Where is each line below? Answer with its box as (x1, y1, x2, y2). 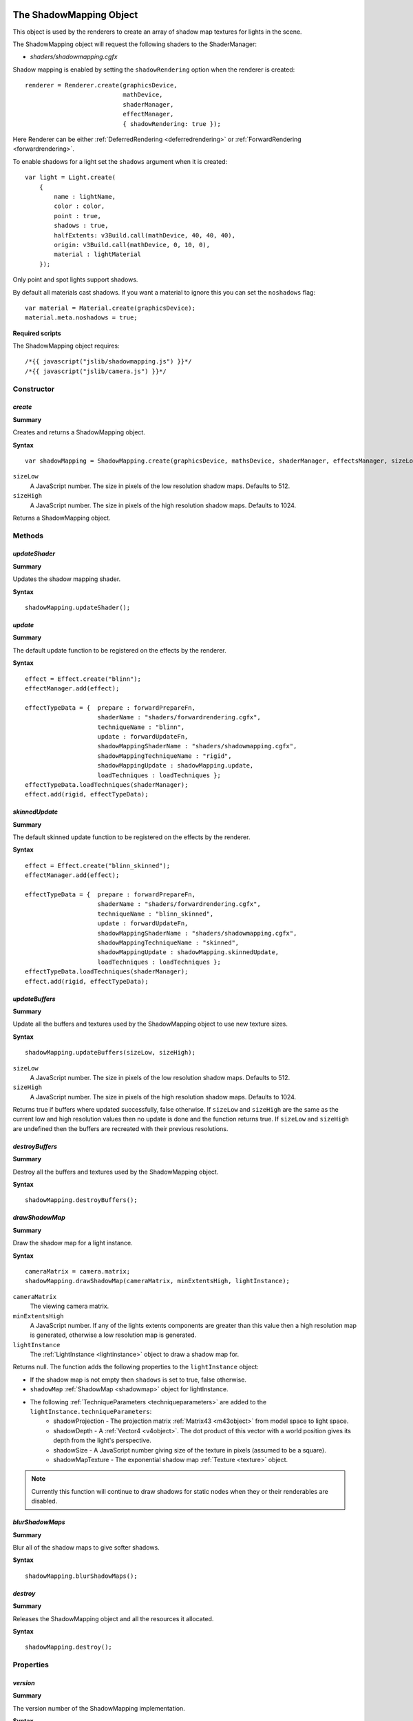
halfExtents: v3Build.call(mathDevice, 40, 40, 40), (54, 231, 235, 239)
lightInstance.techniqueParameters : (30, 1408, 152, 1416)
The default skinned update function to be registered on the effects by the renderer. (12, 833, 251, 841)
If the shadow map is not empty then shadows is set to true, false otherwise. (30, 1375, 247, 1384)
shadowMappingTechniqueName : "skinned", (97, 938, 240, 947)
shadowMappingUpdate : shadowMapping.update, (97, 761, 254, 770)
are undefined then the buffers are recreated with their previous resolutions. (12, 1124, 229, 1132)
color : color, (54, 202, 105, 210)
